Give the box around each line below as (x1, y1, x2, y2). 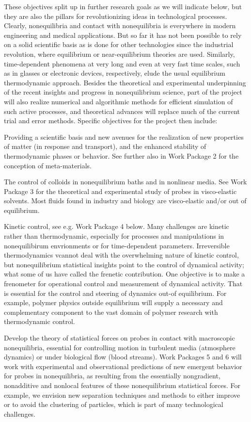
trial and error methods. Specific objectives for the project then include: (4, 115, 218, 126)
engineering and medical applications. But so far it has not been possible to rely (4, 30, 242, 40)
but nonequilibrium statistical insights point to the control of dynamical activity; (4, 259, 244, 269)
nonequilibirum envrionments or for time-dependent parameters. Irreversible (4, 240, 230, 250)
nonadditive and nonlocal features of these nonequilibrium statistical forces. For (4, 380, 241, 390)
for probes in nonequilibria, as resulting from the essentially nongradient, (4, 371, 220, 381)
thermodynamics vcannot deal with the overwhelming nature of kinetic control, (4, 250, 239, 260)
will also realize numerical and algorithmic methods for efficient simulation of (4, 96, 233, 106)
